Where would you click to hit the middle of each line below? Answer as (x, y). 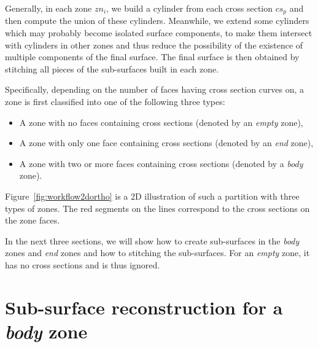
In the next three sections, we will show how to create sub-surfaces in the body (152, 240)
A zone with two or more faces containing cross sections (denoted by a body (161, 163)
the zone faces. (33, 220)
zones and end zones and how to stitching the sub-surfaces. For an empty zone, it (157, 253)
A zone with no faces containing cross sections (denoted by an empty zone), (161, 122)
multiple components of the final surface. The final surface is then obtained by (152, 57)
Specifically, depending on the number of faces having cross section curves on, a (155, 89)
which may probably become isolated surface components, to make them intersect (159, 33)
